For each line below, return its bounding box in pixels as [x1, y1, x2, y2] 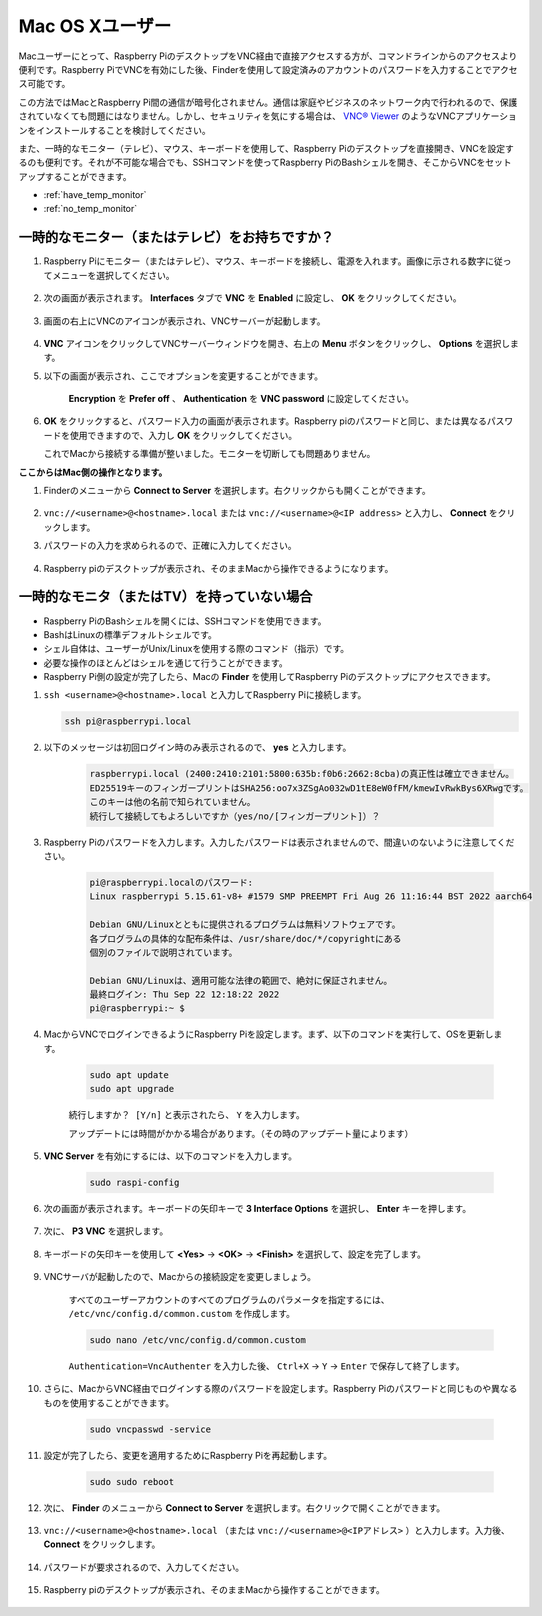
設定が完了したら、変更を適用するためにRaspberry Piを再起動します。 [43, 1449, 333, 1461]
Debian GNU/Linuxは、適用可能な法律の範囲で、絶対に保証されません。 [89, 975, 393, 986]
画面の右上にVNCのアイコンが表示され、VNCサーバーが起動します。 [43, 315, 326, 327]
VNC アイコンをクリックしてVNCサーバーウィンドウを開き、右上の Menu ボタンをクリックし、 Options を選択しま [43, 337, 519, 349]
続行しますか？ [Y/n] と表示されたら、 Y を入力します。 [68, 1109, 305, 1121]
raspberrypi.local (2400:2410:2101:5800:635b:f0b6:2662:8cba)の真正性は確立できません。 [89, 768, 515, 780]
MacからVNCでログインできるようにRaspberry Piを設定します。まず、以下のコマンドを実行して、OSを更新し [43, 1028, 494, 1040]
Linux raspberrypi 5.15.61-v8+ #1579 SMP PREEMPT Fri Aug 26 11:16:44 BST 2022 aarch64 [89, 891, 533, 902]
